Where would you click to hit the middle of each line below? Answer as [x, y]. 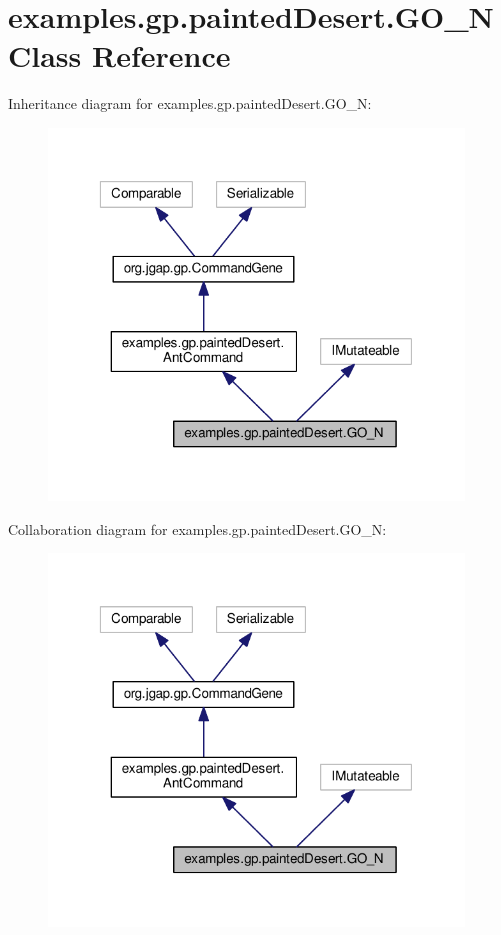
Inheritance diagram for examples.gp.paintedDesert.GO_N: [190, 103]
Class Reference [119, 55]
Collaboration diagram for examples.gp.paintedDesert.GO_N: [197, 528]
